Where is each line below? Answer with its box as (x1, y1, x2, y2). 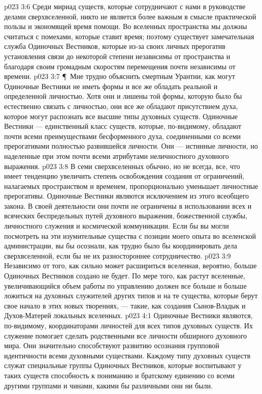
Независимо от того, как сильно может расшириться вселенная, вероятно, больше (4, 260, 257, 271)
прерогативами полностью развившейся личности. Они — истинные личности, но (4, 140, 258, 151)
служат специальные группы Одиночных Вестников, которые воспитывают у (4, 360, 242, 371)
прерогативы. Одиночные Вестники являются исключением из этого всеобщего (4, 190, 249, 201)
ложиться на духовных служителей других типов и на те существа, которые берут (4, 290, 258, 301)
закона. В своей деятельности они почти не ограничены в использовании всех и (4, 200, 252, 211)
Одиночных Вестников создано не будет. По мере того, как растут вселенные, (4, 270, 245, 281)
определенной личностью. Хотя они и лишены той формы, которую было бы (4, 91, 242, 101)
